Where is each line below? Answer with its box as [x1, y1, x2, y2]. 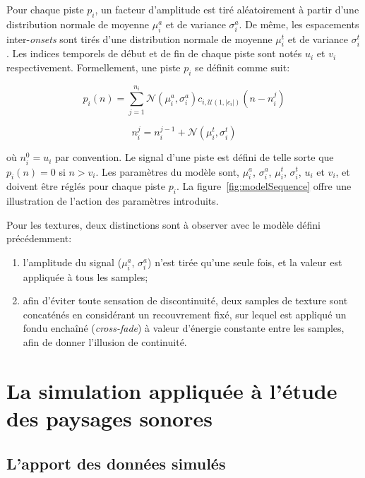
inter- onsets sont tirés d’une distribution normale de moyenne [6, 31, 273, 46]
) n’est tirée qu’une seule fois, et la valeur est [148, 254, 342, 269]
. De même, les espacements [239, 16, 359, 31]
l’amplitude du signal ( [23, 254, 122, 269]
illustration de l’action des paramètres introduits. [6, 193, 219, 208]
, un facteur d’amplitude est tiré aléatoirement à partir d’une [95, 2, 359, 16]
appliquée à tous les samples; [23, 269, 148, 284]
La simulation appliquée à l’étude [6, 376, 337, 405]
